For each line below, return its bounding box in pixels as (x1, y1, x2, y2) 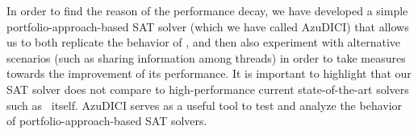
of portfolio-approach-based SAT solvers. (6, 112, 207, 129)
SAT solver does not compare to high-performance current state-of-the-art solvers (6, 80, 409, 97)
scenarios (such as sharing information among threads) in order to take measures (6, 49, 406, 66)
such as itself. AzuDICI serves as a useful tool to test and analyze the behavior (6, 96, 403, 113)
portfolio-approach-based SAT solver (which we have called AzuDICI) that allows (6, 18, 409, 35)
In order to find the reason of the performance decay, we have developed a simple (6, 2, 408, 18)
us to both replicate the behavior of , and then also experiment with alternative (6, 34, 400, 51)
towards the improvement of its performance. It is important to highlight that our (6, 65, 412, 82)
